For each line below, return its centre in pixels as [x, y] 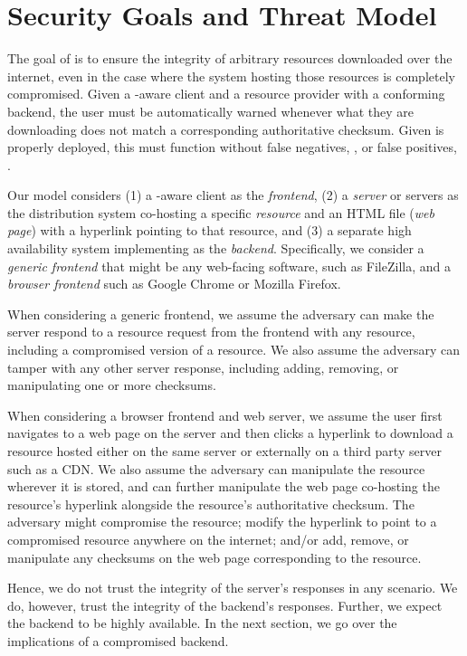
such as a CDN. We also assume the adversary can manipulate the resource [216, 468]
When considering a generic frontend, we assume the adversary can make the [221, 314]
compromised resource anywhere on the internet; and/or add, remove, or [208, 539]
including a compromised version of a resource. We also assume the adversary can [234, 350]
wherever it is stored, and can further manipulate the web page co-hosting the [224, 486]
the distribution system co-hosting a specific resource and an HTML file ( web [221, 212]
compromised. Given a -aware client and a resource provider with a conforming [226, 94]
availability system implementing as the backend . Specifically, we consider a [216, 248]
